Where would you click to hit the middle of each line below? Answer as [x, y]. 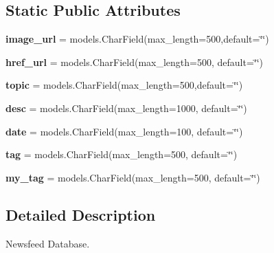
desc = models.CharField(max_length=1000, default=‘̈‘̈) [126, 108]
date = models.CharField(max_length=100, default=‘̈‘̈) [124, 131]
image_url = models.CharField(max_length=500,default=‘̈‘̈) [137, 39]
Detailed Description [81, 214]
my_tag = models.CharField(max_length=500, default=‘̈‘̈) [133, 177]
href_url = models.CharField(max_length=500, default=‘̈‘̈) [135, 62]
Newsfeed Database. [48, 243]
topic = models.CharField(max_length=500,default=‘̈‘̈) [124, 85]
